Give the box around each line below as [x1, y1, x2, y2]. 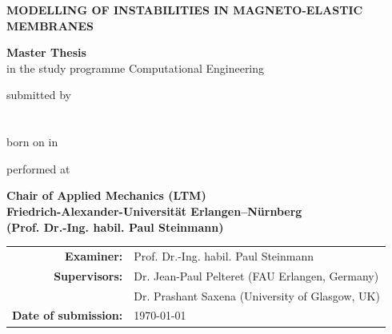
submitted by [6, 86, 71, 103]
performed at [6, 160, 70, 177]
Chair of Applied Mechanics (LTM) [6, 187, 206, 204]
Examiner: [65, 247, 123, 264]
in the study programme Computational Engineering [6, 59, 265, 76]
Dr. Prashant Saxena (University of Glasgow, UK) [134, 287, 380, 304]
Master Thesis [6, 44, 86, 61]
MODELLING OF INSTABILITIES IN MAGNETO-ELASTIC [6, 2, 363, 18]
